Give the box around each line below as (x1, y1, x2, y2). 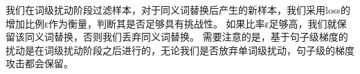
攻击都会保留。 (6, 56, 73, 71)
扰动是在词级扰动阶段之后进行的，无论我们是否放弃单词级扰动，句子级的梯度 (6, 42, 354, 57)
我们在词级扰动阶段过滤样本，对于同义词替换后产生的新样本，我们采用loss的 (6, 3, 350, 16)
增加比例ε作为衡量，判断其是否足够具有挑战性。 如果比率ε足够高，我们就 (6, 16, 337, 30)
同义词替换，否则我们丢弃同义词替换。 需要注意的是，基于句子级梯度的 (24, 29, 348, 44)
